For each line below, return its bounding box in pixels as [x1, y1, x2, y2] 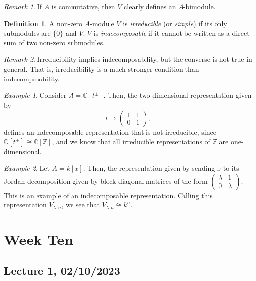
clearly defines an [124, 1, 176, 11]
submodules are [4, 28, 51, 38]
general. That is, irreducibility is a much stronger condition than [4, 63, 199, 74]
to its [223, 162, 239, 173]
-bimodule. [183, 1, 216, 11]
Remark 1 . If [4, 1, 42, 11]
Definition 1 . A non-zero [4, 18, 83, 28]
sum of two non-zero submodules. [4, 37, 105, 47]
